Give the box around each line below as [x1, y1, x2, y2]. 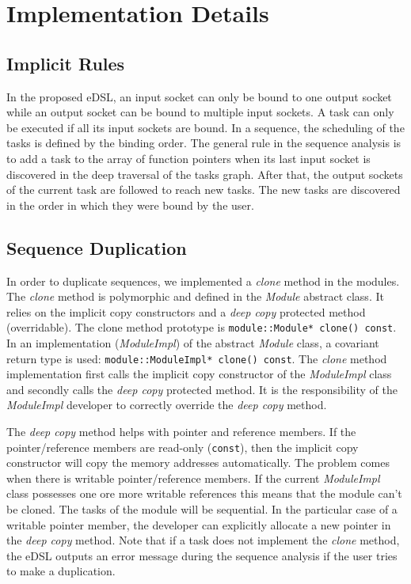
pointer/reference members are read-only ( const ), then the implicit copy [6, 438, 359, 455]
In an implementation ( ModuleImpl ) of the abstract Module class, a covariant [6, 334, 379, 351]
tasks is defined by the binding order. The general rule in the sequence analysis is [6, 135, 401, 151]
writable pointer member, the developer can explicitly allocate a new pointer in [6, 516, 391, 533]
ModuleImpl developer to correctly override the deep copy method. [6, 396, 327, 413]
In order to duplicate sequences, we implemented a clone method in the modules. [6, 272, 400, 289]
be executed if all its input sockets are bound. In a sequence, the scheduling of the [6, 119, 405, 135]
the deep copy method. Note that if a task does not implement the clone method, [6, 532, 400, 548]
